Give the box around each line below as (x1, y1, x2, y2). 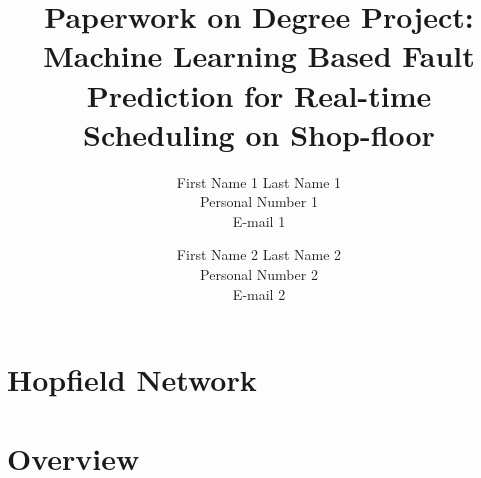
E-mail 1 (232, 210, 286, 231)
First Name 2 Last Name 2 (176, 244, 342, 265)
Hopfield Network (7, 359, 257, 400)
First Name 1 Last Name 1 (176, 171, 342, 192)
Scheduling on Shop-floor (83, 113, 435, 154)
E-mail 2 (232, 283, 286, 304)
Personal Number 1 (200, 191, 318, 212)
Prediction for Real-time (86, 74, 432, 115)
